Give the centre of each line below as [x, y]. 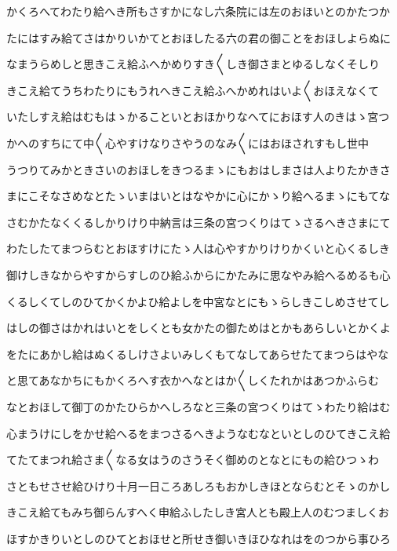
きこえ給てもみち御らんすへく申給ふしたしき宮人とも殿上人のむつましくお [198, 512]
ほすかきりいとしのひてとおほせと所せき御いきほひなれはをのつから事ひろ [198, 538]
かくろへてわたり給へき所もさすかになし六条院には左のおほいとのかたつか [198, 11]
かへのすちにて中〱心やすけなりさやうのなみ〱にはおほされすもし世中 [188, 142]
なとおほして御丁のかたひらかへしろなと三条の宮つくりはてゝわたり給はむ [198, 406]
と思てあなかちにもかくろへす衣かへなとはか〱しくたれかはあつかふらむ [193, 380]
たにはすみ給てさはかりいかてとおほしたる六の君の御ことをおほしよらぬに [198, 37]
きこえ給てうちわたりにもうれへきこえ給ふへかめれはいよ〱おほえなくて [193, 90]
